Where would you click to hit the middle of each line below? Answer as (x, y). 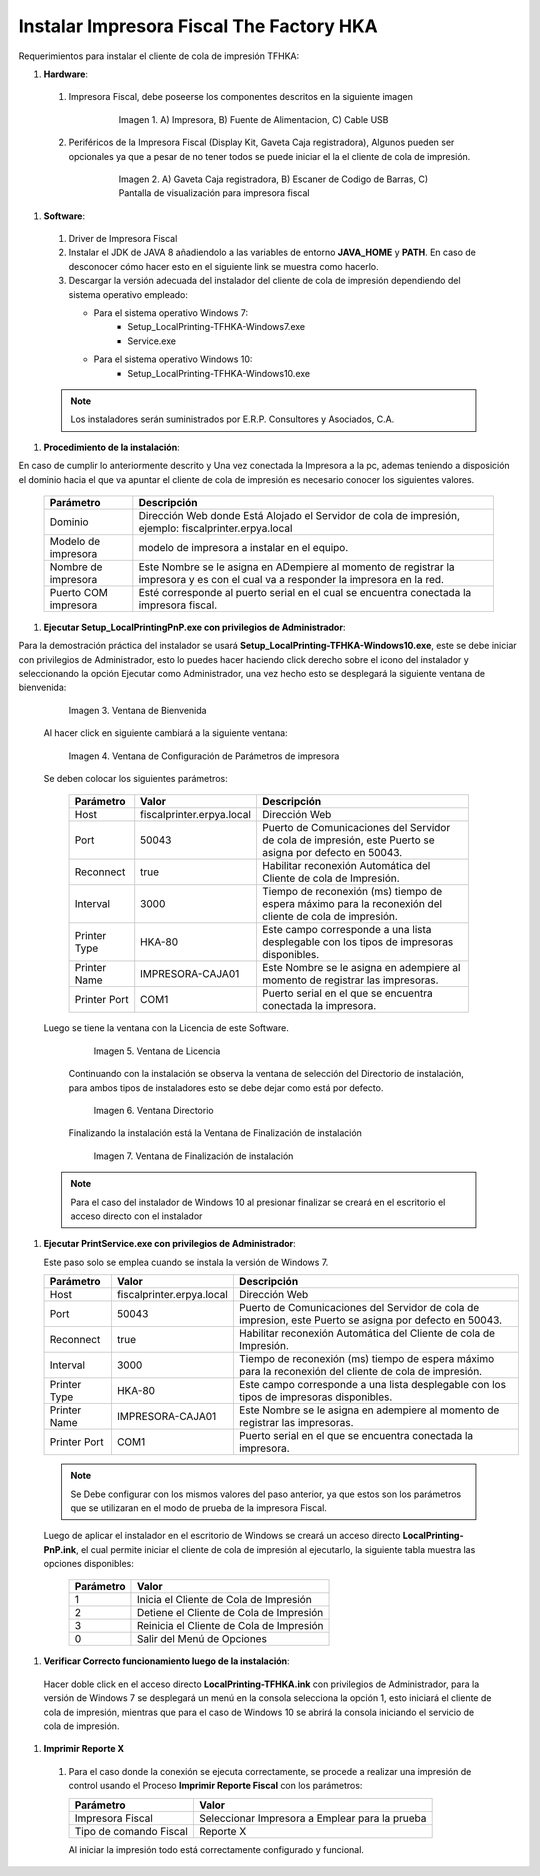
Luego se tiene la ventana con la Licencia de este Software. (166, 1028)
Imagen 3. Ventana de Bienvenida (137, 710)
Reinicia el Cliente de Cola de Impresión (230, 1626)
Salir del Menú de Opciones (201, 1639)
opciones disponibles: (89, 1564)
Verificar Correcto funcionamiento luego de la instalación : (166, 1661)
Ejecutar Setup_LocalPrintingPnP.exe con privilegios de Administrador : (194, 627)
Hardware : (66, 74)
